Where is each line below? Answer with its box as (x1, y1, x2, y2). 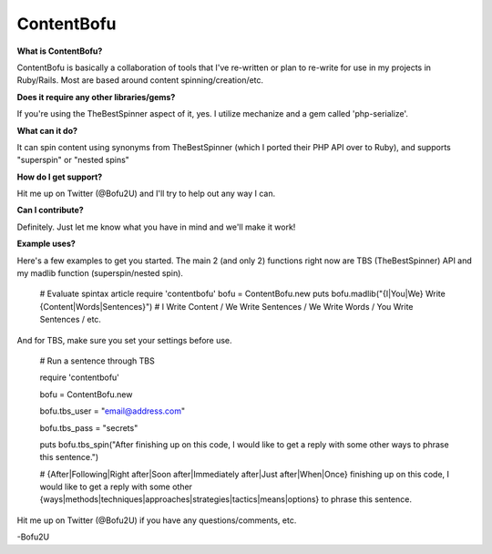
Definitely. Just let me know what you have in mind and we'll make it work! (16, 221, 296, 232)
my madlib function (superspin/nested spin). (16, 268, 184, 279)
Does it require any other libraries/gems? (16, 91, 176, 102)
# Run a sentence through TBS (39, 355, 155, 366)
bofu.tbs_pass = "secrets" (39, 422, 138, 433)
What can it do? (16, 125, 77, 136)
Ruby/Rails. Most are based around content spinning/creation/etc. (16, 75, 264, 86)
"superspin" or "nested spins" (16, 155, 129, 166)
